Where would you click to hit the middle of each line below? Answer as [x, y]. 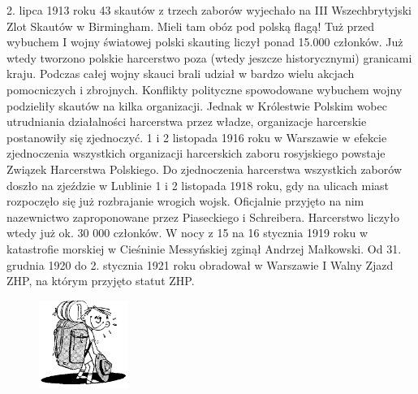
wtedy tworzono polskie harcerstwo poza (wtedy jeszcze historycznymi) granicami [209, 57]
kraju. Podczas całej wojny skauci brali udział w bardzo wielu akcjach [181, 74]
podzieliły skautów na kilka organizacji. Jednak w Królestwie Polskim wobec [197, 105]
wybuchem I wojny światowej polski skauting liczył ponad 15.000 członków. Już [205, 42]
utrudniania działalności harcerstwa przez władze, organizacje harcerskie [187, 121]
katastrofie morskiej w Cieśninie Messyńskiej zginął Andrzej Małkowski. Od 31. [204, 248]
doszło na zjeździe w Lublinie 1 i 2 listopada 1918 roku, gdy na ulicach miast [198, 185]
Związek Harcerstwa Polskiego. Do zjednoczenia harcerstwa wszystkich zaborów [205, 169]
